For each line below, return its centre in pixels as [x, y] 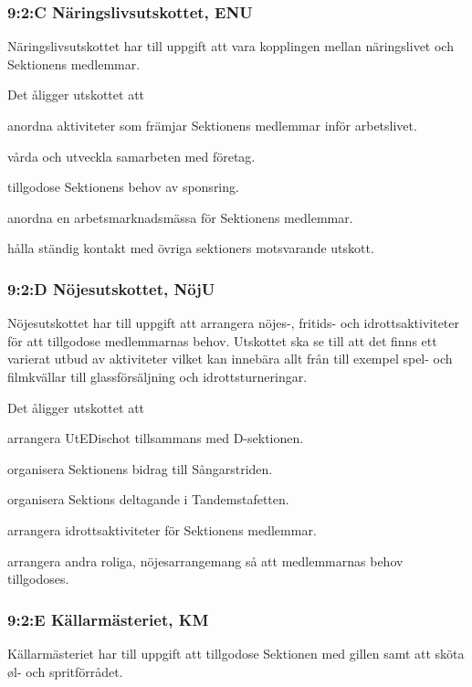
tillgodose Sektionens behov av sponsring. [123, 187]
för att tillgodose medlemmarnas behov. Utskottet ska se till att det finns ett [222, 340]
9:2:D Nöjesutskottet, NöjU [111, 288]
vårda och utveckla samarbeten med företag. [131, 156]
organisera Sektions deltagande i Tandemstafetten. [148, 499]
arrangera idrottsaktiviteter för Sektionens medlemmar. [162, 529]
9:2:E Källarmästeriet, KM [108, 619]
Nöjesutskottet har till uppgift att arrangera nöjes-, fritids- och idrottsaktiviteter [233, 323]
